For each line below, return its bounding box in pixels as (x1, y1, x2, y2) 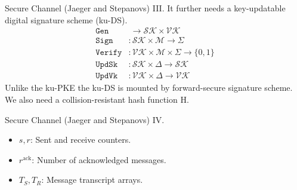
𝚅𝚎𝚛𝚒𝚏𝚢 (95, 48, 122, 57)
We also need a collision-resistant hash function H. (5, 93, 189, 105)
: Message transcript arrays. (41, 173, 143, 186)
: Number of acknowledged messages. (32, 153, 166, 166)
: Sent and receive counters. (30, 133, 131, 146)
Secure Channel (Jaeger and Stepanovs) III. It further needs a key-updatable (5, 2, 286, 14)
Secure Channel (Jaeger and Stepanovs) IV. (5, 113, 165, 125)
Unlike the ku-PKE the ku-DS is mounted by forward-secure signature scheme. (5, 81, 293, 94)
